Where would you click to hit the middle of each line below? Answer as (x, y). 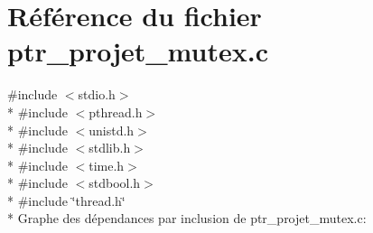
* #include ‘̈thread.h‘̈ (66, 200)
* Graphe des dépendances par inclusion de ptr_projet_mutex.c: (187, 218)
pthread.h (116, 112)
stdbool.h (115, 183)
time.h (107, 165)
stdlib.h (110, 148)
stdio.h (97, 94)
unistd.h (112, 130)
